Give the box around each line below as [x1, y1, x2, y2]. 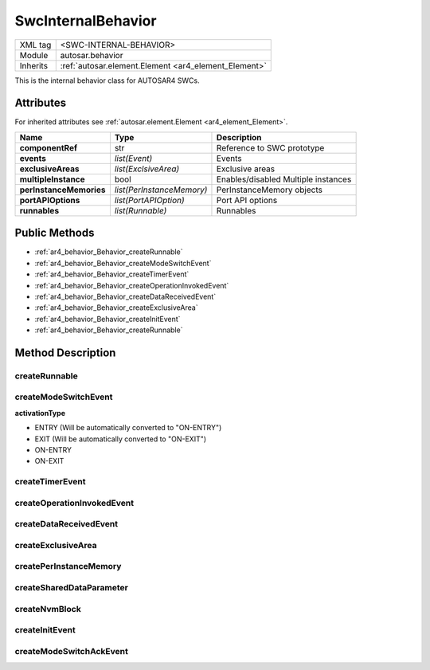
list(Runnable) [114, 205, 167, 216]
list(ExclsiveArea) [114, 163, 180, 174]
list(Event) [114, 152, 153, 163]
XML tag [19, 39, 52, 50]
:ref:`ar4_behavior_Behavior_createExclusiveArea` [34, 303, 198, 312]
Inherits [19, 60, 48, 71]
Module [19, 49, 49, 61]
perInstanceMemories [19, 184, 106, 195]
